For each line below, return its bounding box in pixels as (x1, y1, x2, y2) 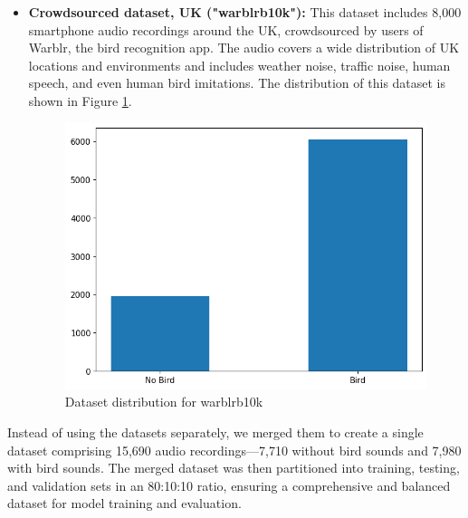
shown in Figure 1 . (28, 91, 132, 110)
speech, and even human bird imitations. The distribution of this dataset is (28, 73, 446, 92)
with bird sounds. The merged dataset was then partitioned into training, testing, (7, 458, 460, 477)
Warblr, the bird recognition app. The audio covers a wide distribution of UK (28, 38, 460, 57)
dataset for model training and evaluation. (7, 494, 242, 513)
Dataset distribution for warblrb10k (64, 392, 263, 411)
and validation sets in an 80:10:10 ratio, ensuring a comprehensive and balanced (7, 475, 451, 494)
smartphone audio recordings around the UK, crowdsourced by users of (28, 20, 424, 39)
